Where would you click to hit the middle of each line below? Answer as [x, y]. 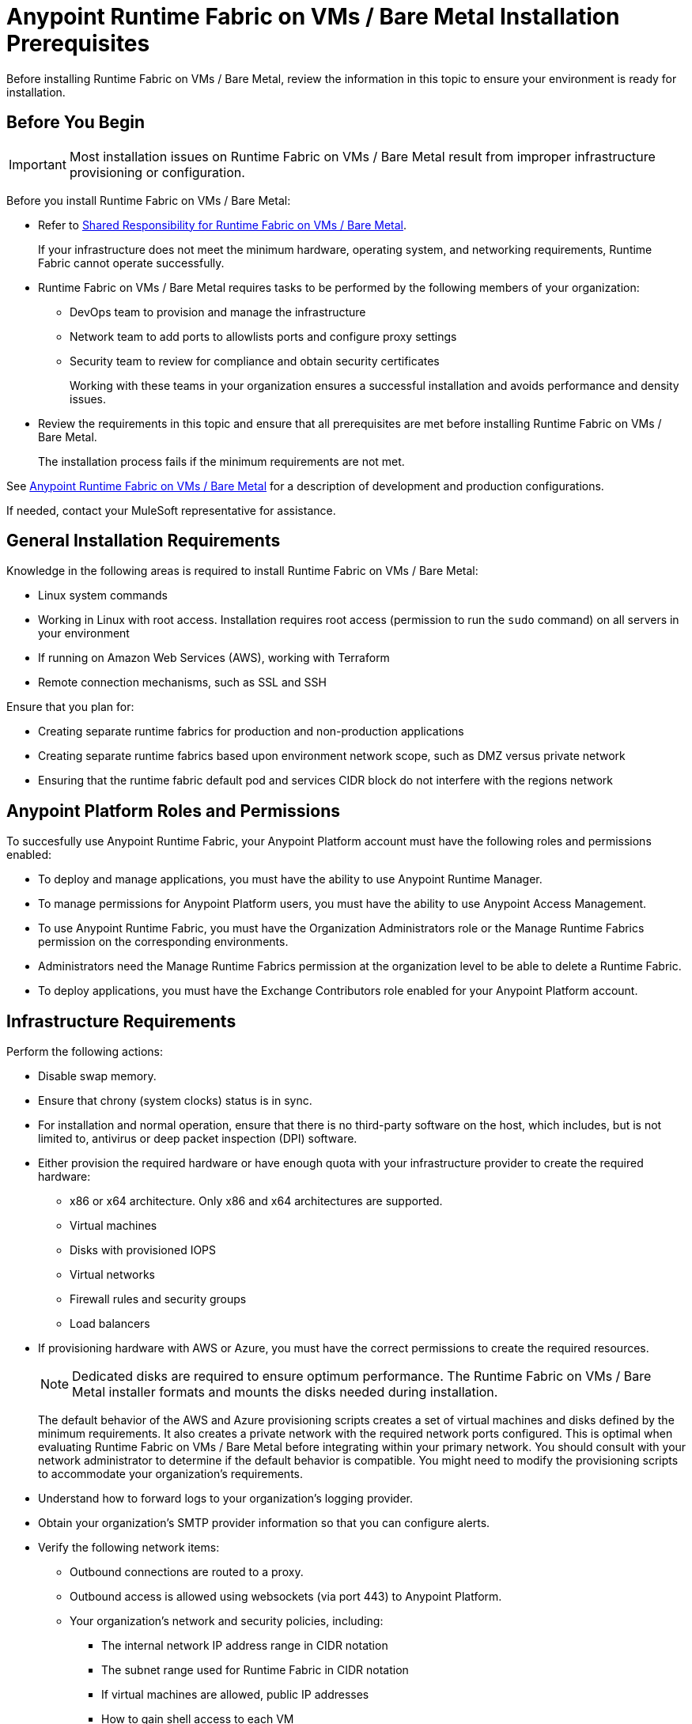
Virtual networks [112, 1275]
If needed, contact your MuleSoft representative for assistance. [171, 510]
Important [38, 164]
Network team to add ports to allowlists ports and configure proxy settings [263, 336]
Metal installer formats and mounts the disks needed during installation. [285, 1392]
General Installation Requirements [144, 541]
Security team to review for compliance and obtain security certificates [255, 361]
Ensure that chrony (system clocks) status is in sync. [175, 1101]
